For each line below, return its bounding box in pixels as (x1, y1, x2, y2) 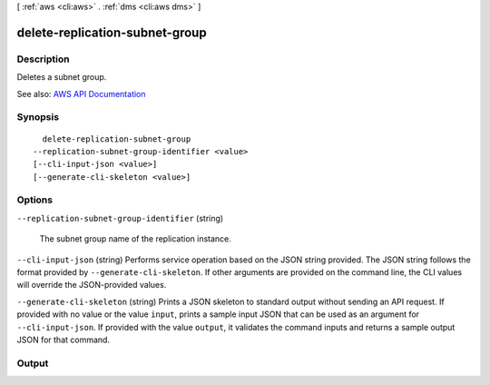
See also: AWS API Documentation (16, 88, 146, 99)
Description (16, 53, 70, 65)
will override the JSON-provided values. (16, 280, 167, 291)
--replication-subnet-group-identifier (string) (16, 212, 224, 223)
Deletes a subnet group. (16, 72, 107, 83)
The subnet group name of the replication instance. (39, 233, 231, 244)
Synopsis (16, 111, 59, 123)
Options (16, 193, 54, 206)
